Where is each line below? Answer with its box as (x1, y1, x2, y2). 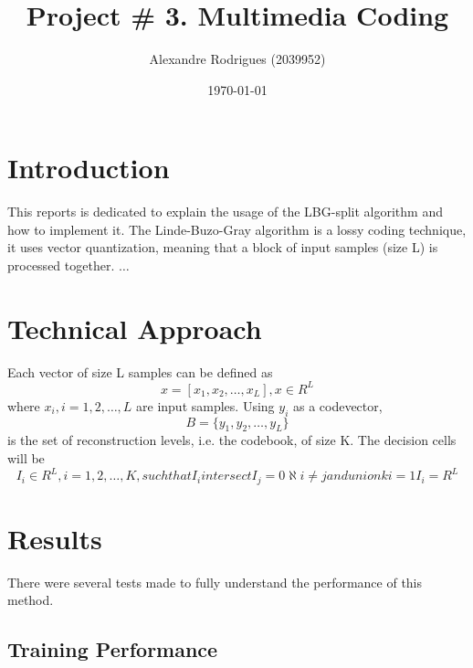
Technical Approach (7, 309, 262, 346)
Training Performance (7, 635, 218, 663)
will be (7, 449, 45, 468)
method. (7, 590, 54, 610)
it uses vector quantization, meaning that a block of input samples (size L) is (7, 238, 438, 257)
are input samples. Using (136, 396, 275, 415)
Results (7, 519, 102, 557)
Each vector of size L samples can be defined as (7, 362, 273, 381)
